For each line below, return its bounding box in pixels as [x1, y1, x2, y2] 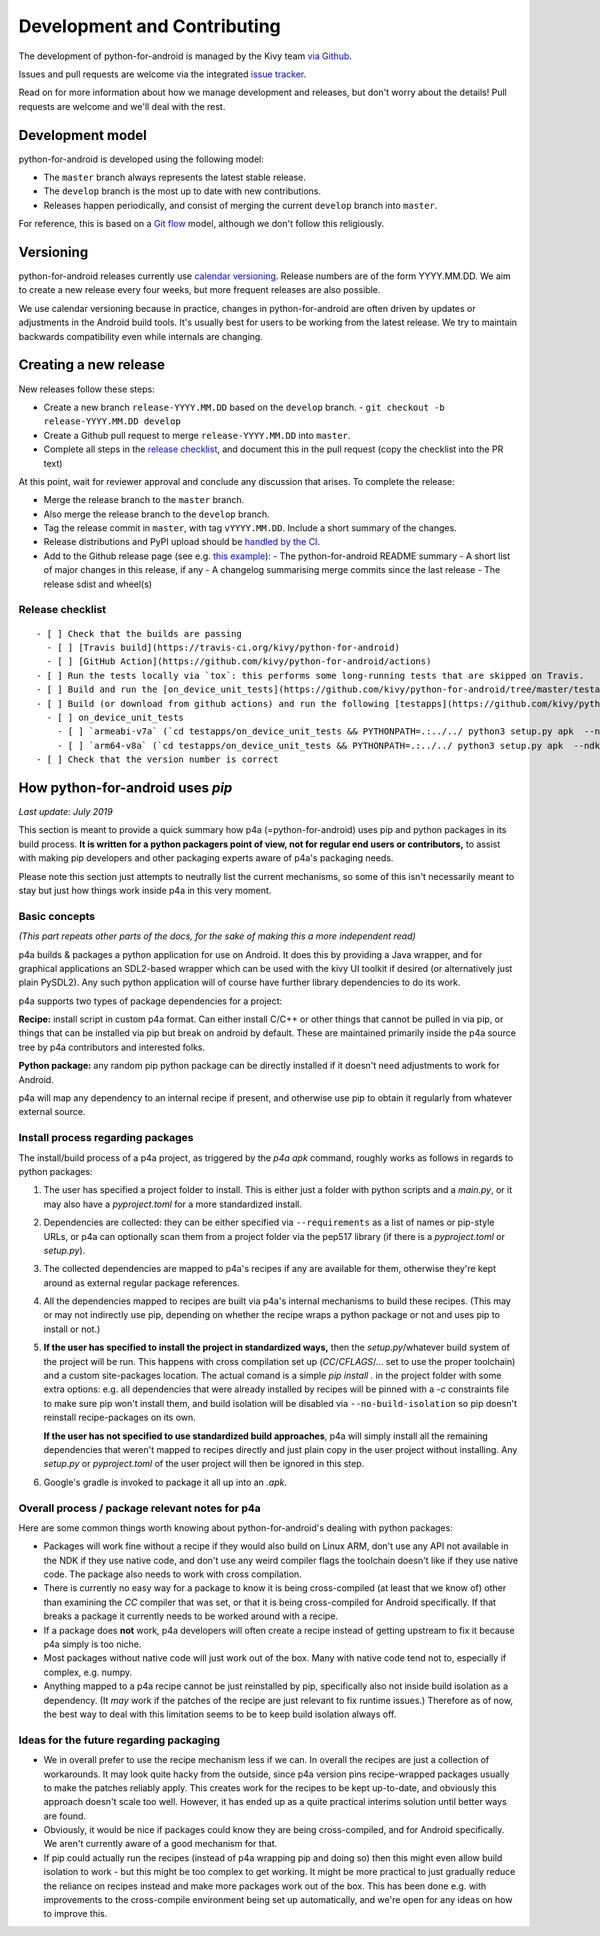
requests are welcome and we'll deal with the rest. [18, 100, 226, 112]
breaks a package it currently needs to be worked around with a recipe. [43, 1610, 339, 1622]
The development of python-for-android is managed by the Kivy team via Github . [18, 50, 352, 62]
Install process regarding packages [18, 1131, 194, 1145]
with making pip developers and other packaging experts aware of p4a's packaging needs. [18, 852, 394, 864]
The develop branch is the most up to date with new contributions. [43, 185, 322, 197]
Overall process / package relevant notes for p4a [18, 1501, 262, 1515]
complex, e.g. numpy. [43, 1666, 133, 1678]
